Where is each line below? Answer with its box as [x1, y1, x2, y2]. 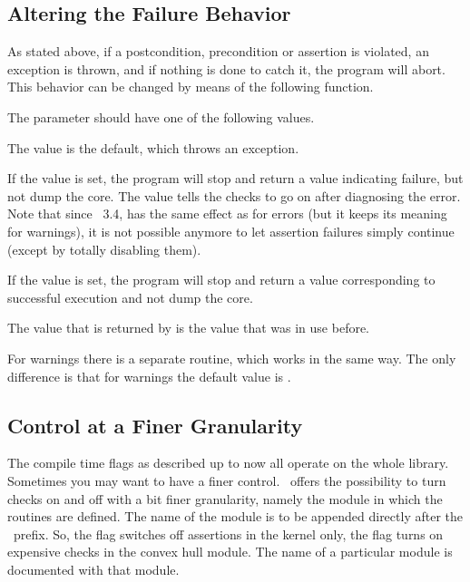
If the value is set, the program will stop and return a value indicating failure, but [7, 169, 464, 188]
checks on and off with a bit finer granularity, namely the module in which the [7, 489, 443, 508]
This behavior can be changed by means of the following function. [7, 77, 374, 96]
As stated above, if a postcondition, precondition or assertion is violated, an [7, 42, 429, 61]
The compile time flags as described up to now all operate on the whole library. [7, 453, 449, 472]
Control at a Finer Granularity [7, 411, 303, 439]
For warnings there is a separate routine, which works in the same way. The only [7, 348, 456, 367]
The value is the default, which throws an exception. [7, 138, 299, 157]
